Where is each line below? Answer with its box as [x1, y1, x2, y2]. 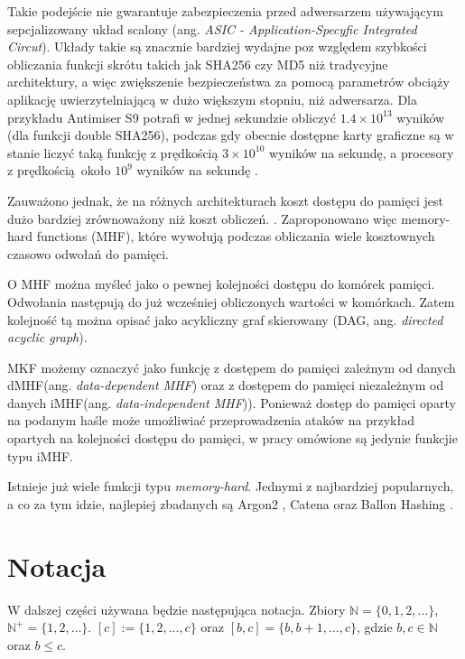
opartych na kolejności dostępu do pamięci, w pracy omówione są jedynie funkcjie [7, 429, 458, 448]
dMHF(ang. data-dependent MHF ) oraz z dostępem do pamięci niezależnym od [7, 376, 444, 394]
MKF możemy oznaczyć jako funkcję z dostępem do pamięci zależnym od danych [7, 357, 456, 376]
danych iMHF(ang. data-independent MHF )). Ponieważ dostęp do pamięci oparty [7, 393, 456, 412]
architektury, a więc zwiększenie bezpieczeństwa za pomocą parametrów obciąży [7, 72, 450, 91]
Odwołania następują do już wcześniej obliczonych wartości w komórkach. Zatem [7, 292, 455, 311]
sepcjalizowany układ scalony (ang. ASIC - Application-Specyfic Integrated [7, 19, 417, 38]
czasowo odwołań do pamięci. [7, 244, 169, 263]
